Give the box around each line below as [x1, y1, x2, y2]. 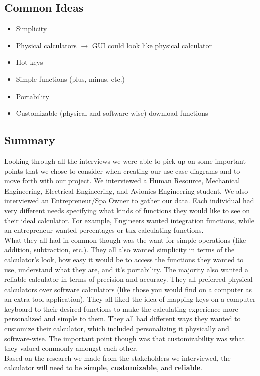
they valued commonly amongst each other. [4, 343, 138, 353]
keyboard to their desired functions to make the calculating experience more [4, 303, 238, 314]
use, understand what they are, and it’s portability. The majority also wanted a [4, 264, 249, 274]
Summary [4, 132, 55, 148]
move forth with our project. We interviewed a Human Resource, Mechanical [4, 175, 240, 186]
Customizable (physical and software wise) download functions [16, 108, 208, 118]
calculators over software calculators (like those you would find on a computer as [4, 284, 252, 294]
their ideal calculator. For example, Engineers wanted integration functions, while [4, 215, 254, 225]
